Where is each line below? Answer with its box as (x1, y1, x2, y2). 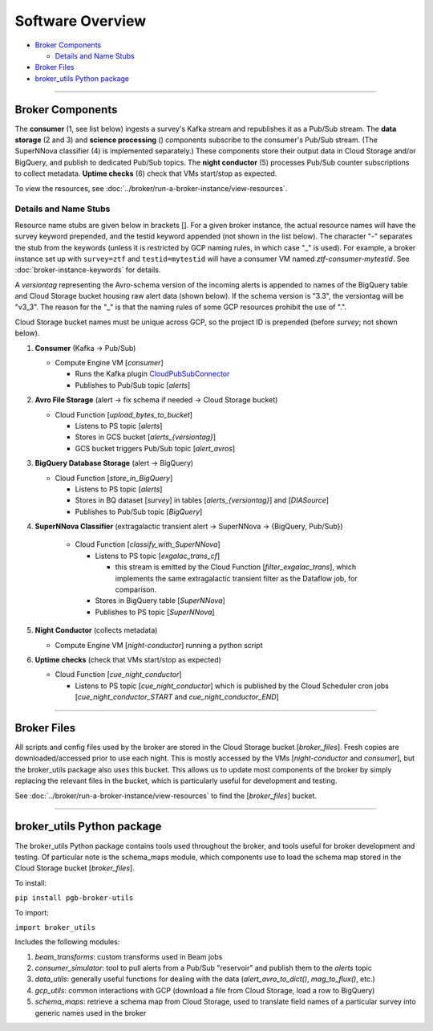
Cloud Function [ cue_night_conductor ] (55, 670, 182, 679)
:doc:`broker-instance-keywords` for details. (14, 265, 161, 275)
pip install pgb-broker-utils (14, 894, 134, 903)
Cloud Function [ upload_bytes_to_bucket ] (55, 410, 192, 419)
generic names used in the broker (34, 1008, 147, 1017)
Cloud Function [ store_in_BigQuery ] (55, 473, 173, 483)
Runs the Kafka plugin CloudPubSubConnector (75, 369, 230, 379)
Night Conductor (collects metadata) (34, 626, 158, 635)
